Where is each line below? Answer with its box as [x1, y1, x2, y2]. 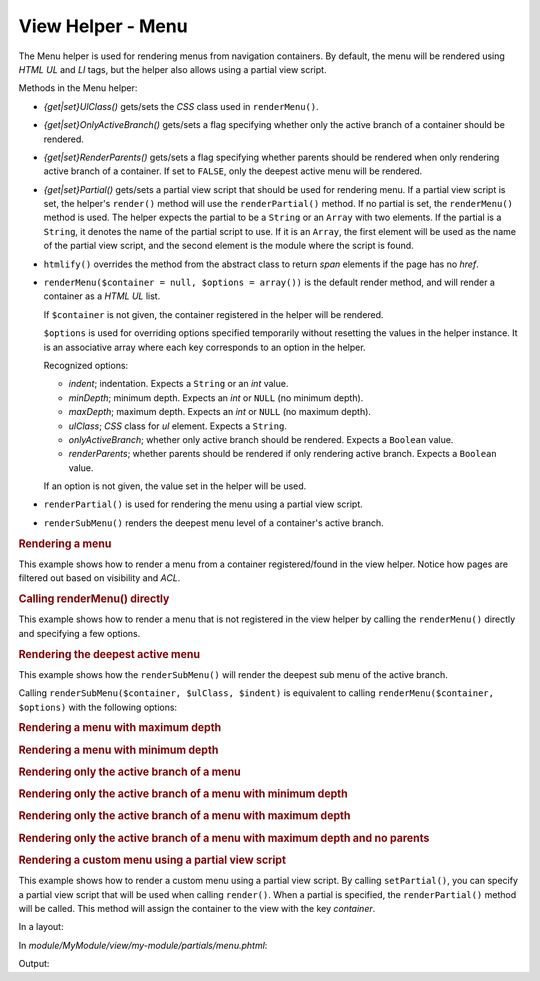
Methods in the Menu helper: [18, 82, 138, 94]
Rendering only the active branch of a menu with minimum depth [18, 787, 349, 801]
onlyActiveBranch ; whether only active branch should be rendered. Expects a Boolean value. [68, 433, 454, 445]
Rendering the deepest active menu [18, 647, 200, 661]
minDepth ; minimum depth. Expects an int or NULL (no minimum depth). [68, 391, 364, 404]
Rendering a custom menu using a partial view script [18, 853, 287, 867]
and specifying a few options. [18, 627, 141, 639]
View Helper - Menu [18, 15, 189, 37]
